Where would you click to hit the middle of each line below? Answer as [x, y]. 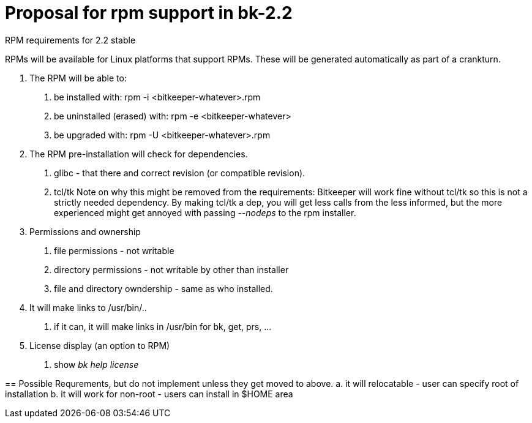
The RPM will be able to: [78, 78]
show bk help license [96, 364]
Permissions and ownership [85, 231]
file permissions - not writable [114, 250]
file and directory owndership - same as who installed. [163, 288]
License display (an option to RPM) [100, 345]
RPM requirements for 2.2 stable [70, 40]
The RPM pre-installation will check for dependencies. [139, 154]
